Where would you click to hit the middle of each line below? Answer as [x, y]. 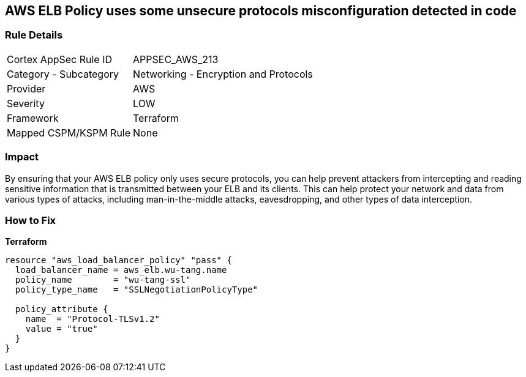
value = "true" [62, 329]
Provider [26, 88]
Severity [26, 103]
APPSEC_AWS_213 [176, 59]
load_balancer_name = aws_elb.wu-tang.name [121, 270]
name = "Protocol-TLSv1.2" [92, 319]
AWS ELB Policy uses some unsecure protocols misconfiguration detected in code [261, 11]
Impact [22, 157]
